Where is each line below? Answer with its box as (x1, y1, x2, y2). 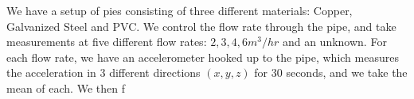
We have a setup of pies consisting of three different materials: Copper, (6, 2, 353, 18)
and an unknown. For (282, 33, 387, 50)
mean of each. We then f (6, 79, 125, 96)
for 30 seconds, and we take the (254, 64, 408, 81)
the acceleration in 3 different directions (6, 64, 201, 81)
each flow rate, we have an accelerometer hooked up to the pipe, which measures (6, 48, 399, 65)
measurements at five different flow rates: (6, 33, 207, 50)
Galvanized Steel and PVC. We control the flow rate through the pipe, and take (6, 17, 396, 34)
